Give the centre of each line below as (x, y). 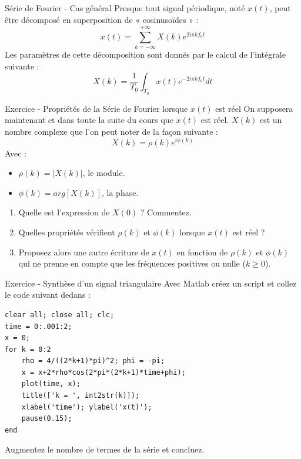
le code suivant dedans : (48, 295)
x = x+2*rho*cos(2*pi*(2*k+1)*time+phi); (103, 372)
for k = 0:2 (28, 349)
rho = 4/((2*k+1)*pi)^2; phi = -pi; (93, 361)
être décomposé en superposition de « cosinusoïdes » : (102, 19)
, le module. (104, 173)
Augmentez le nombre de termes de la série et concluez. (105, 449)
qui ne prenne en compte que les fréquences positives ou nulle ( (132, 263)
